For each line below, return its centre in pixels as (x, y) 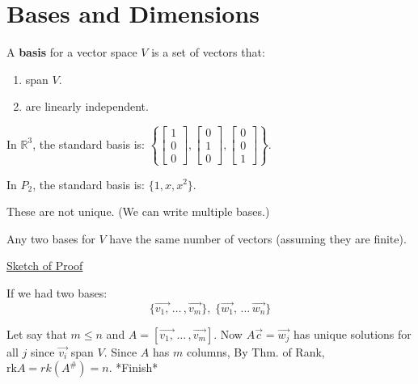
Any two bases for (51, 238)
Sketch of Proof (45, 266)
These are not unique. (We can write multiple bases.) (138, 211)
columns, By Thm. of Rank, (255, 351)
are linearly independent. (87, 106)
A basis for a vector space (72, 52)
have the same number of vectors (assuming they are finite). (258, 238)
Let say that (37, 333)
